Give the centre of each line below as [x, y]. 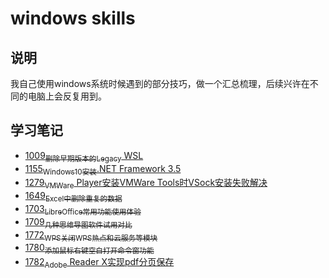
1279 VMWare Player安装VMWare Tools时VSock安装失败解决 [146, 184]
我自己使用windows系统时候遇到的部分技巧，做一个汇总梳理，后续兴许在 [160, 83]
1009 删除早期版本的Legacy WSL [84, 156]
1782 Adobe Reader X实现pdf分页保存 [99, 263]
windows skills [73, 18]
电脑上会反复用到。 [67, 96]
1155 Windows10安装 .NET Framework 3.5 [103, 169]
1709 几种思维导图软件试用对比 [78, 222]
